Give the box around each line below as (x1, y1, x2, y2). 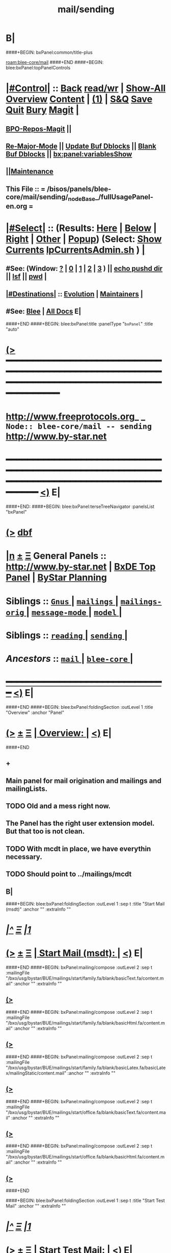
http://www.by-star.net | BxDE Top (6, 561, 156, 573)
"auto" (6, 326, 19, 332)
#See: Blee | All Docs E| (6, 307, 81, 316)
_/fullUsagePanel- (95, 193, 154, 201)
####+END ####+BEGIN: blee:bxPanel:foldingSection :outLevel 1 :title (6, 704, 153, 710)
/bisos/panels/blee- (46, 184, 111, 193)
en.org (6, 202, 27, 211)
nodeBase (68, 195, 96, 202)
